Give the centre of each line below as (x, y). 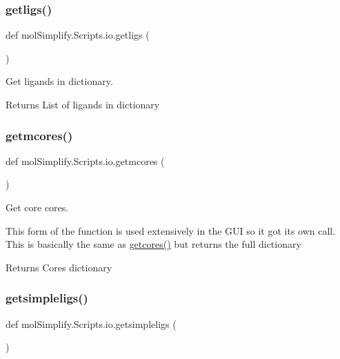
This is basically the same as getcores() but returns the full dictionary (153, 244)
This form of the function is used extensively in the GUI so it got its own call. (171, 230)
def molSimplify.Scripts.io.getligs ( (78, 35)
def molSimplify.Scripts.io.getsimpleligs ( (91, 323)
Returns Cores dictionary (59, 267)
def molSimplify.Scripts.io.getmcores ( (85, 161)
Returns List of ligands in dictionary (83, 104)
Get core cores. (37, 207)
